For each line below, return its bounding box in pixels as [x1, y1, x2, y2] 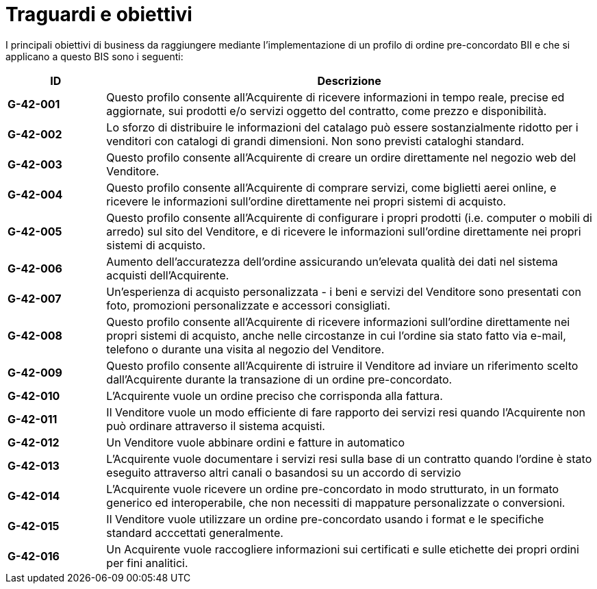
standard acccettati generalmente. [106, 525, 283, 540]
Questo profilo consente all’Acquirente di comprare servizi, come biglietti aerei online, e [106, 180, 557, 195]
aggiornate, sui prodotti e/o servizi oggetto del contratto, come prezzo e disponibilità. [106, 103, 547, 118]
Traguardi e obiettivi [5, 3, 192, 26]
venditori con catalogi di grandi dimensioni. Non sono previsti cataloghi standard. [106, 134, 524, 148]
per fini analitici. [106, 555, 188, 570]
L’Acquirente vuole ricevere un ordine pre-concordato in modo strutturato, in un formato [106, 481, 559, 496]
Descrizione [317, 73, 381, 88]
